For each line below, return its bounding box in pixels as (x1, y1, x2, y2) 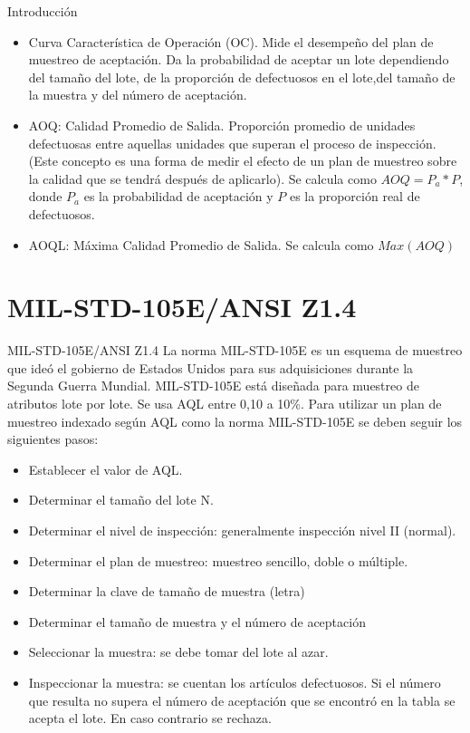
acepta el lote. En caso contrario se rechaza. (28, 709, 272, 728)
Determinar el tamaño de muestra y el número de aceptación (28, 612, 366, 631)
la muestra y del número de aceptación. (28, 85, 247, 104)
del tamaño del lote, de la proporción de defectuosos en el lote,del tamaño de (28, 67, 456, 86)
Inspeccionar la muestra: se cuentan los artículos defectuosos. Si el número (28, 672, 441, 691)
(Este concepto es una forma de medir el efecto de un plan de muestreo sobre (28, 151, 457, 170)
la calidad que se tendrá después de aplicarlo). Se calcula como (28, 169, 377, 188)
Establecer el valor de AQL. (28, 459, 183, 478)
